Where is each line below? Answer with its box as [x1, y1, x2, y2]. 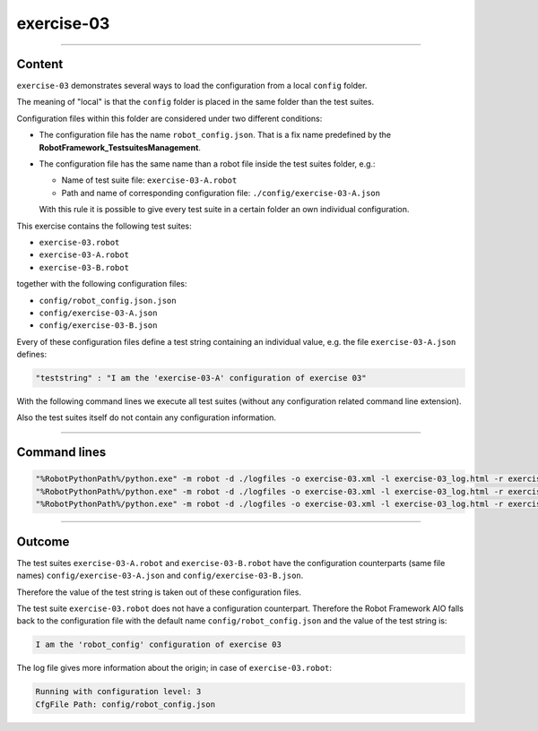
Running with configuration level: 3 [35, 686, 202, 697]
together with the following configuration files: [16, 279, 187, 289]
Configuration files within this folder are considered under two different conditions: [16, 113, 323, 124]
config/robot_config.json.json [39, 296, 177, 305]
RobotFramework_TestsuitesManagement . [39, 142, 202, 152]
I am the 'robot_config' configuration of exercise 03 [35, 640, 282, 649]
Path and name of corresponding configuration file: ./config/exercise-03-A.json [61, 187, 381, 198]
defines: [16, 349, 48, 360]
